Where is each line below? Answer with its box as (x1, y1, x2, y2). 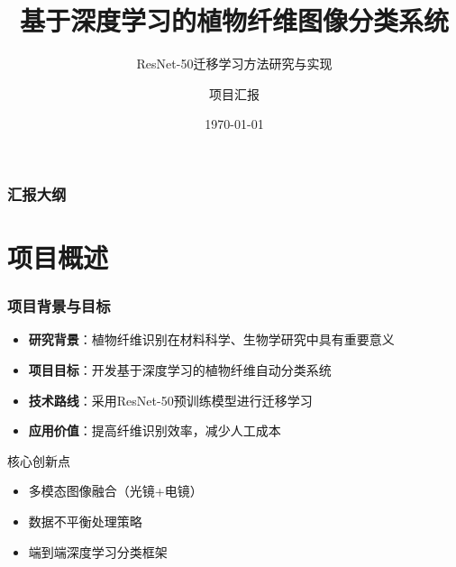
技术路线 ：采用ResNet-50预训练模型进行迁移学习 (28, 390, 313, 409)
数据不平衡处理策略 (28, 511, 142, 530)
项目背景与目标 (7, 295, 111, 317)
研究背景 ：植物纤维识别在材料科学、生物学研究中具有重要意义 (28, 330, 395, 349)
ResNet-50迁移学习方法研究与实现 (136, 54, 333, 73)
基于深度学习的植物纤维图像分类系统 (19, 2, 449, 39)
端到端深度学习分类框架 (28, 542, 168, 561)
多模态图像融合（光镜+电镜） (28, 481, 203, 500)
